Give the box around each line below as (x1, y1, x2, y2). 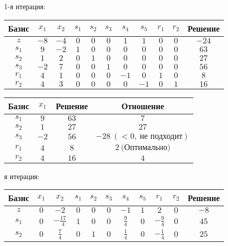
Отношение (121, 100, 164, 112)
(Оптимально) (121, 143, 170, 152)
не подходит (139, 132, 183, 140)
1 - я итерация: (4, 1, 46, 11)
